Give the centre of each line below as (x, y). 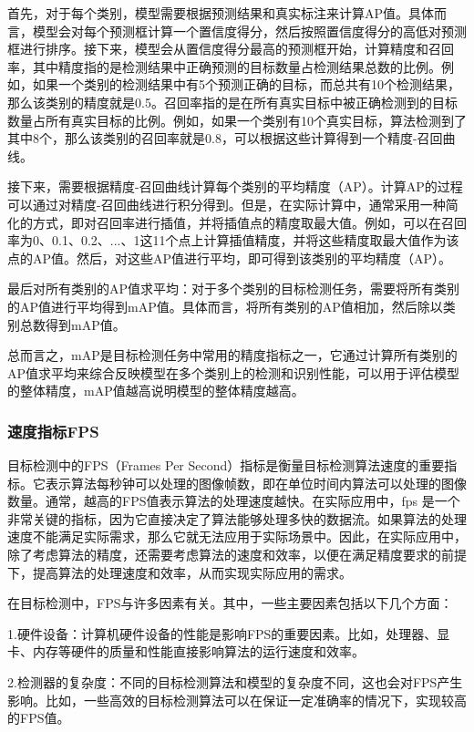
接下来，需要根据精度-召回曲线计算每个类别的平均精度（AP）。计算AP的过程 (235, 186)
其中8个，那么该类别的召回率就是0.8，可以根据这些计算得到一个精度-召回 (225, 138)
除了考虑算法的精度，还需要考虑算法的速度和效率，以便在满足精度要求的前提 (237, 555)
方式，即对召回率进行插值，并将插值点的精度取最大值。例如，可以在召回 (249, 222)
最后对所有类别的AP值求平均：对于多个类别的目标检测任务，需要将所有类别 (234, 289)
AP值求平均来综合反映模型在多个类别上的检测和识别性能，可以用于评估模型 (234, 372)
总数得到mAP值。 (72, 324)
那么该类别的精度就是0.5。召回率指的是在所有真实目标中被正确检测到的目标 (232, 102)
